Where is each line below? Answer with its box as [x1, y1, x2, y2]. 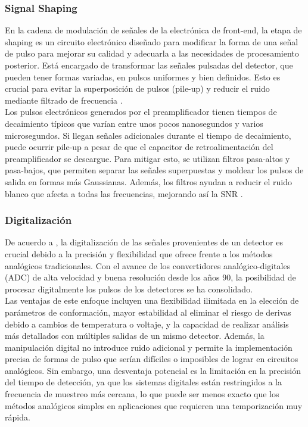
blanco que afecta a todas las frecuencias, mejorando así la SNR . [5, 187, 243, 200]
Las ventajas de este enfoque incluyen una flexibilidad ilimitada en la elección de [5, 294, 299, 307]
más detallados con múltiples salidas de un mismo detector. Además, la [5, 329, 265, 342]
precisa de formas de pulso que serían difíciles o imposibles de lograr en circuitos [5, 353, 298, 365]
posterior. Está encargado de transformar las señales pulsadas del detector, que [5, 59, 293, 71]
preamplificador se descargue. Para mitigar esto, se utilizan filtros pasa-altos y [5, 152, 290, 164]
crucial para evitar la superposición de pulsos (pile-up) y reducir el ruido [5, 82, 270, 95]
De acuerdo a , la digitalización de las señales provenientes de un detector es [5, 236, 283, 248]
